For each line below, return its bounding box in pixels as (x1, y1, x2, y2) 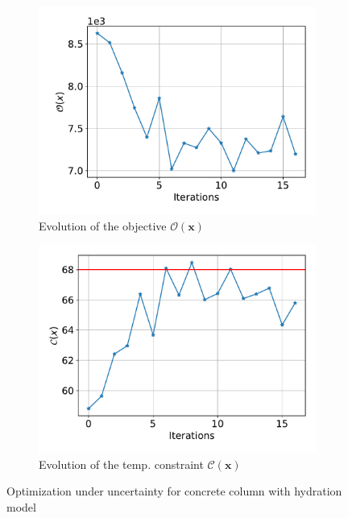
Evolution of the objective (39, 217, 167, 234)
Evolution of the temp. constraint (39, 455, 204, 472)
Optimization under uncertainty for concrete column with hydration (6, 483, 342, 499)
